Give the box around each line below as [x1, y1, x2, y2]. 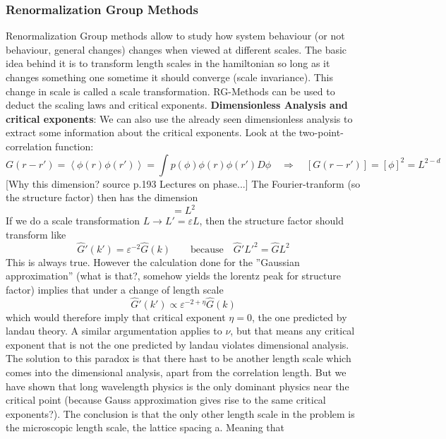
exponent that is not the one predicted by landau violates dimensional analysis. [6, 337, 349, 351]
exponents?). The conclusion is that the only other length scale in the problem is [6, 406, 355, 421]
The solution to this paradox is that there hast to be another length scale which [6, 351, 351, 366]
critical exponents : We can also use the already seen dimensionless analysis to [6, 111, 353, 126]
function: [55, 138, 94, 153]
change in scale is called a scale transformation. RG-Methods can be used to [6, 83, 335, 98]
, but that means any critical [230, 323, 355, 338]
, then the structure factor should [199, 213, 344, 228]
